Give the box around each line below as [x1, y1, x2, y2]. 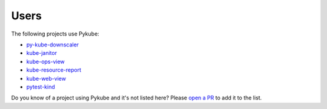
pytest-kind [26, 83, 56, 90]
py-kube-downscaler [26, 41, 79, 48]
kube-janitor [26, 49, 58, 57]
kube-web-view [26, 75, 67, 82]
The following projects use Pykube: [11, 30, 99, 37]
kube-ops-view [26, 58, 65, 65]
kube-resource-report [26, 66, 82, 73]
